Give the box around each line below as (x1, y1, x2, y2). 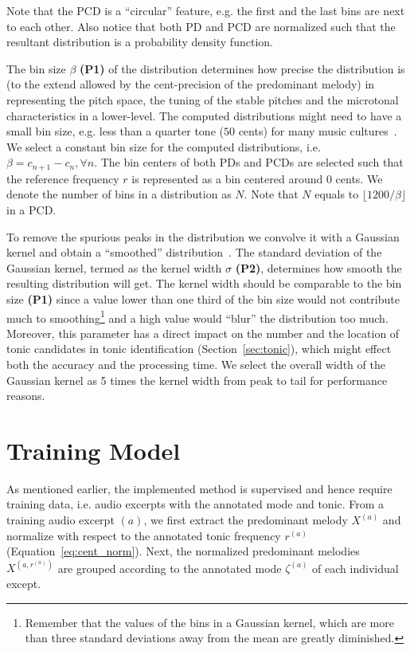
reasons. (6, 387, 45, 404)
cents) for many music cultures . (238, 123, 397, 139)
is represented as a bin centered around (131, 170, 323, 186)
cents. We (335, 170, 383, 186)
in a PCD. (6, 201, 57, 218)
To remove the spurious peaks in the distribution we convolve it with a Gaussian (6, 228, 400, 245)
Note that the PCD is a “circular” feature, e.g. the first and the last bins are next (6, 2, 405, 18)
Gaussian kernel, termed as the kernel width (6, 259, 222, 276)
